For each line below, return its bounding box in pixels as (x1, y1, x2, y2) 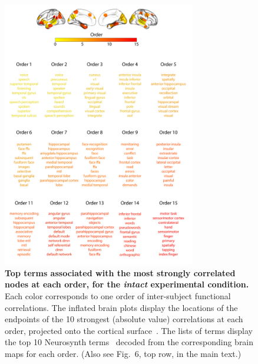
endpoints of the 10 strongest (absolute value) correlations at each (5, 313, 243, 325)
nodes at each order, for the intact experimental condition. (5, 278, 249, 290)
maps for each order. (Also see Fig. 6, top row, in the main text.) (5, 347, 242, 359)
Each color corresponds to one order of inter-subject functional (5, 290, 231, 302)
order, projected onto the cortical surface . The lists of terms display (5, 324, 253, 336)
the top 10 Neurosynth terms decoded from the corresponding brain (5, 336, 254, 348)
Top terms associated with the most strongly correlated (5, 266, 236, 279)
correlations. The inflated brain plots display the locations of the (5, 301, 238, 313)
